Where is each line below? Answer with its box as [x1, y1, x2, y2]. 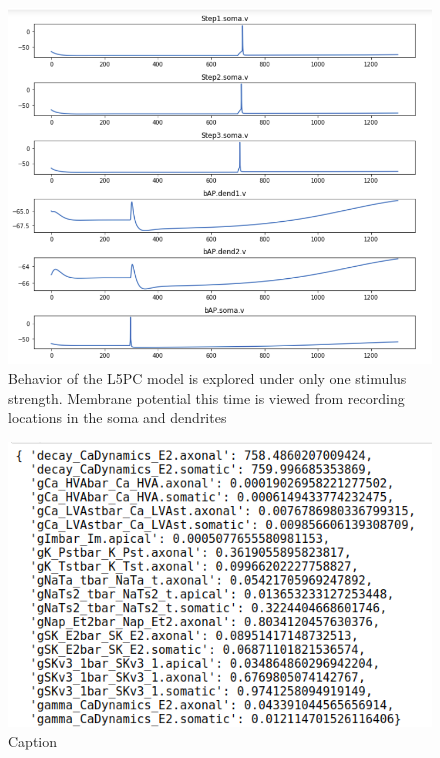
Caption [8, 730, 58, 751]
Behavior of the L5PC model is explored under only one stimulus [8, 368, 407, 389]
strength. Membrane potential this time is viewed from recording [8, 387, 405, 408]
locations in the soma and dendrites [8, 407, 227, 428]
